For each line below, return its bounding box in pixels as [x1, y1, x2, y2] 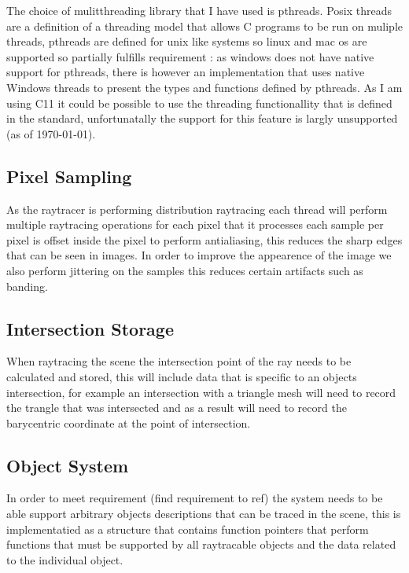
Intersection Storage [6, 316, 174, 340]
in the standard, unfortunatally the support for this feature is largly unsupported [6, 110, 398, 127]
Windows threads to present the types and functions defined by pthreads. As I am [6, 79, 403, 95]
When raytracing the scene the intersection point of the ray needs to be [6, 353, 352, 369]
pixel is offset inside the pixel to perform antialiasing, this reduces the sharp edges [6, 231, 403, 248]
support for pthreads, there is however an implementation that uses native [6, 64, 365, 80]
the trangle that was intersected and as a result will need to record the [6, 399, 347, 416]
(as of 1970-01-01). [6, 125, 96, 141]
